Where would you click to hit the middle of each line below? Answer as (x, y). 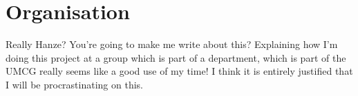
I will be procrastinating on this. (74, 84)
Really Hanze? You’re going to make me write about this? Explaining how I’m (172, 44)
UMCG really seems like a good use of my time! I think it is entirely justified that (179, 71)
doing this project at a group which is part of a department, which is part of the (176, 57)
